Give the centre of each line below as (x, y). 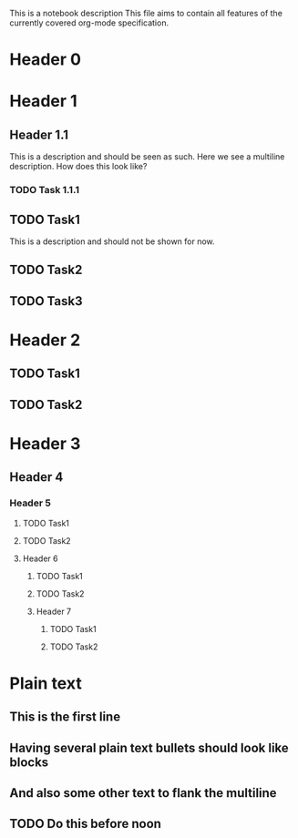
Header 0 (46, 60)
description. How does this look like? (78, 167)
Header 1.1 (39, 134)
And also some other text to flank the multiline (143, 793)
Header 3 (45, 443)
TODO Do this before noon (86, 824)
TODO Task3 (46, 301)
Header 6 (40, 558)
